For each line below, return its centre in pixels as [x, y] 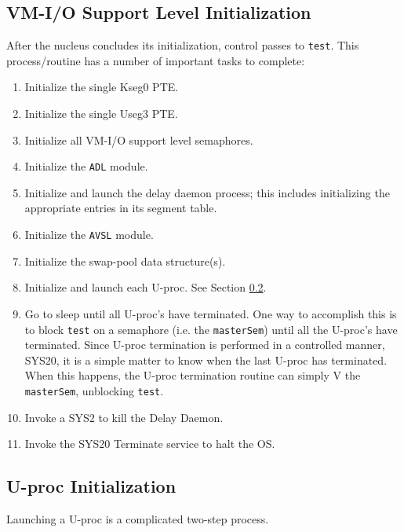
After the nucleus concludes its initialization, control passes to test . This [183, 45]
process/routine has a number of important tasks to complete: [156, 60]
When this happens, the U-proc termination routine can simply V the [193, 375]
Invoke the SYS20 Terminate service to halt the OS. [150, 444]
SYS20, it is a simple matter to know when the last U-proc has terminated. [206, 360]
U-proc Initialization [91, 486]
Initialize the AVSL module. [89, 235]
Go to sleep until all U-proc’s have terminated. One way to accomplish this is [211, 313]
